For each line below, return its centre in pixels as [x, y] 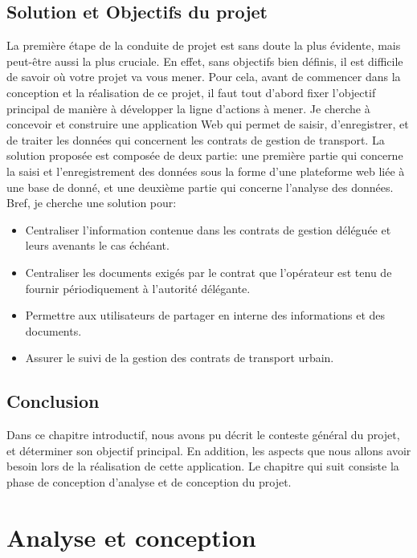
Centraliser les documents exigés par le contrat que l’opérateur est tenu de [208, 272]
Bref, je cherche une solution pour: [92, 203]
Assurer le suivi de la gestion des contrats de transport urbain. [180, 358]
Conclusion [53, 401]
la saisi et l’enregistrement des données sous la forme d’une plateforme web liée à [206, 171]
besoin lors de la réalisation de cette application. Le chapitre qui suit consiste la [203, 466]
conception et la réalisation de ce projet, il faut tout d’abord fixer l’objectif [191, 92]
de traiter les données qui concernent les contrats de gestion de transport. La [196, 139]
